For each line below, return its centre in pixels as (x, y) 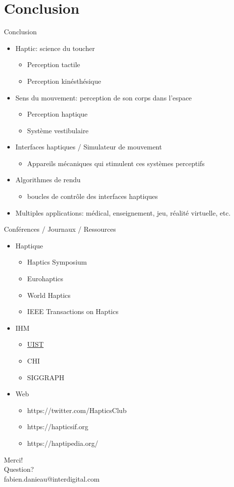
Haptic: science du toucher (55, 48)
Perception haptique (57, 114)
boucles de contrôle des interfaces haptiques (93, 196)
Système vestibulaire (58, 130)
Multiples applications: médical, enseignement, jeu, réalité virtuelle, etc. (123, 212)
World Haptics (49, 295)
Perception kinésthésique (64, 81)
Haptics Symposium (57, 262)
